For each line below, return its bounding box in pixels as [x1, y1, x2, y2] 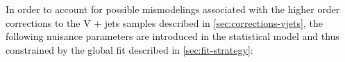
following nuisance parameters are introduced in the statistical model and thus [6, 29, 339, 43]
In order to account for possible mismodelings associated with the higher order [6, 2, 340, 16]
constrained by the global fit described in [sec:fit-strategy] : [6, 42, 253, 56]
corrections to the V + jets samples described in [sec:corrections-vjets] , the [6, 15, 323, 30]
